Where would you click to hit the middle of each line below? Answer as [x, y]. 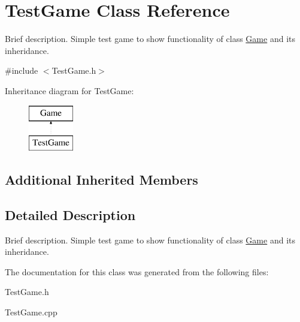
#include [22, 70]
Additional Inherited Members [101, 180]
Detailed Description [70, 214]
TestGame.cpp [31, 312]
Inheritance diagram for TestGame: [69, 90]
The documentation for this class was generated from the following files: [137, 271]
